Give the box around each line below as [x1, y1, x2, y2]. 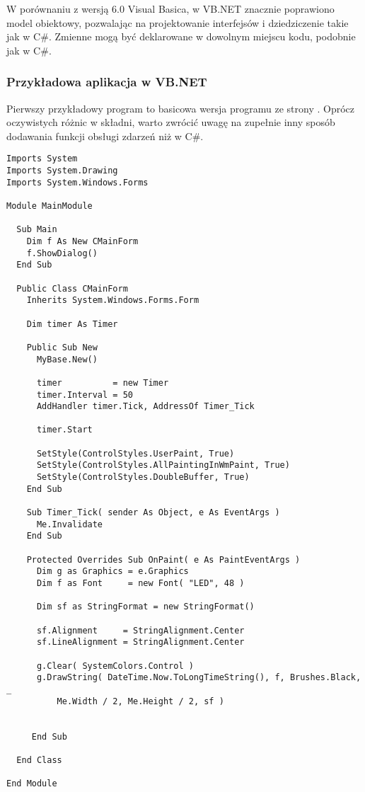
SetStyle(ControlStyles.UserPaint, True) [36, 448, 235, 459]
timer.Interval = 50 [36, 389, 133, 400]
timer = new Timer [36, 377, 169, 388]
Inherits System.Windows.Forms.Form [26, 295, 199, 306]
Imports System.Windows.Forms [6, 177, 149, 188]
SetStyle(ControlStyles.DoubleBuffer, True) [36, 472, 250, 483]
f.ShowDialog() [26, 248, 98, 258]
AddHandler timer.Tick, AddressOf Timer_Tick [36, 401, 255, 412]
